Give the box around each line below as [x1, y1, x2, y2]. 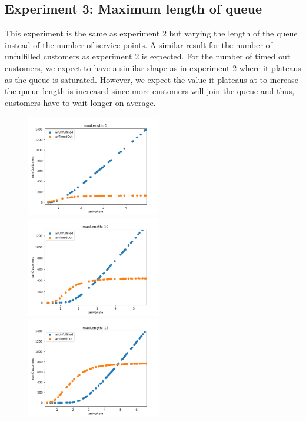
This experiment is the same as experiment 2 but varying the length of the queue [5, 27, 298, 39]
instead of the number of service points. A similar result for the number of [5, 38, 272, 51]
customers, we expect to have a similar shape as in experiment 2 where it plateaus [5, 61, 301, 74]
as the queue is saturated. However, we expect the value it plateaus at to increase [5, 73, 298, 85]
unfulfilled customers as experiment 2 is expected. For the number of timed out [5, 50, 291, 62]
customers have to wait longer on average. [5, 96, 156, 108]
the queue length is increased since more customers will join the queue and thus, [5, 85, 295, 97]
